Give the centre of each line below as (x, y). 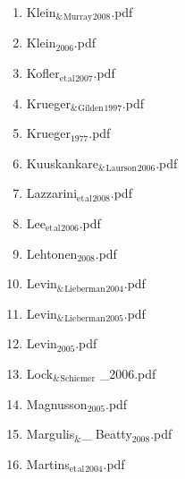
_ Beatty (107, 434)
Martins (48, 463)
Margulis (50, 434)
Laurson (121, 169)
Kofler (43, 73)
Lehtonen (52, 253)
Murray (78, 17)
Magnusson (57, 403)
